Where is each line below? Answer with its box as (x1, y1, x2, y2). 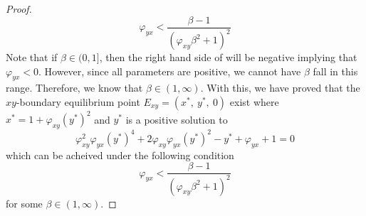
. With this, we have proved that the (200, 80, 360, 95)
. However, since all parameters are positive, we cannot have (38, 63, 301, 78)
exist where (229, 94, 279, 109)
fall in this (313, 63, 358, 78)
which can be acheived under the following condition (6, 147, 234, 162)
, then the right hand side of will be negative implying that (99, 50, 357, 64)
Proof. (6, 1, 32, 16)
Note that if (6, 50, 58, 64)
